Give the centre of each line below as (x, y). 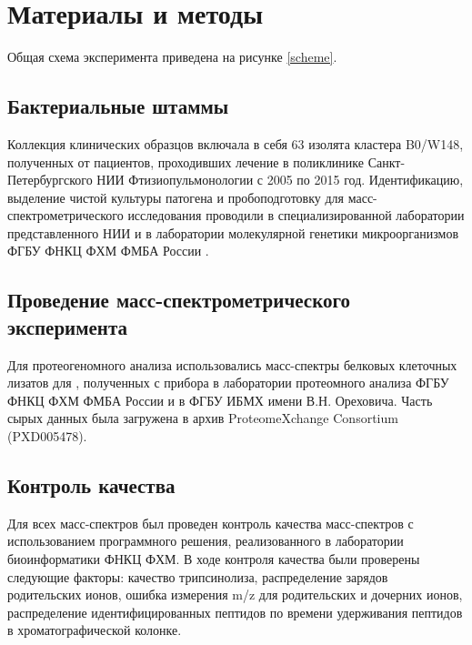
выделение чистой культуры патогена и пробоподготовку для (176, 197)
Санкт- (387, 161)
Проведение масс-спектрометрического (179, 300)
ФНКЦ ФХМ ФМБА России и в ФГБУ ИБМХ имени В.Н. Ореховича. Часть (220, 400)
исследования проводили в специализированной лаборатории (296, 215)
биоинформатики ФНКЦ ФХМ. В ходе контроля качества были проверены (214, 559)
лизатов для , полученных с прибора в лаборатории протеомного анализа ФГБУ (228, 383)
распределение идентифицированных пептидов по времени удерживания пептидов (235, 612)
